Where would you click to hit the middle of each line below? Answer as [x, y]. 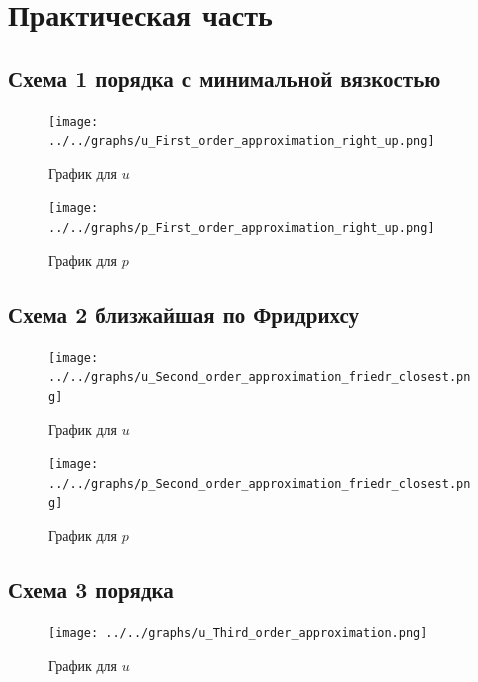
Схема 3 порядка [91, 589]
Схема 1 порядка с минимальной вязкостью [224, 77]
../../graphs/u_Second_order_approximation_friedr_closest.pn [259, 377]
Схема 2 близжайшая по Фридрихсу [183, 313]
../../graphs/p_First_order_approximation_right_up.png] [241, 228]
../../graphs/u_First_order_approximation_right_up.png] [241, 141]
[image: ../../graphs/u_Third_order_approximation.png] [238, 632]
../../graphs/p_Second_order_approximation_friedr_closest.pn [259, 483]
